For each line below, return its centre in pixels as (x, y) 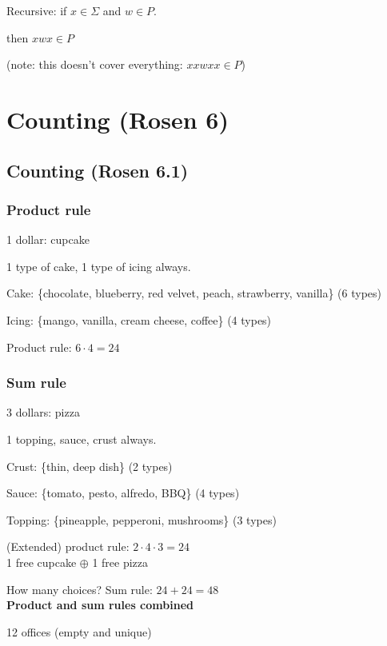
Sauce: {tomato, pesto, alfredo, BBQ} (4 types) (123, 493)
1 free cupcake (42, 562)
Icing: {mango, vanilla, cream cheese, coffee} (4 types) (139, 319)
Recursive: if (37, 10)
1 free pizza (120, 562)
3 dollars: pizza (43, 412)
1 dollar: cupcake (48, 239)
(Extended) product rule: (68, 546)
